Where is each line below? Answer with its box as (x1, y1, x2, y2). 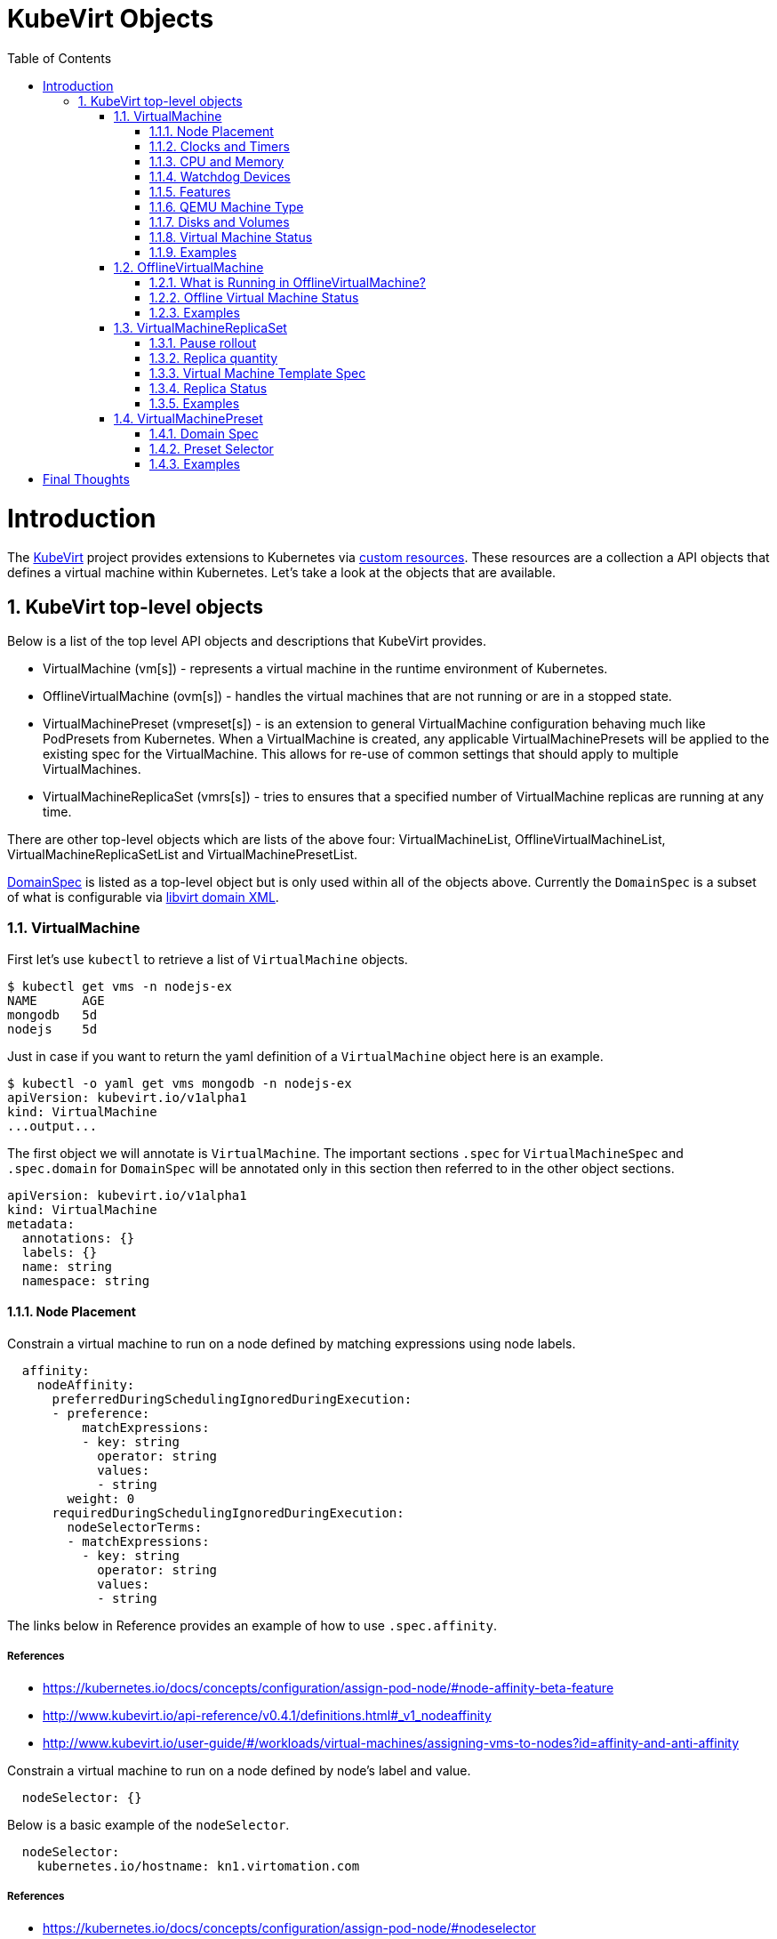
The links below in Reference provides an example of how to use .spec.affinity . (7, 1618, 497, 1634)
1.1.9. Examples (149, 244, 237, 260)
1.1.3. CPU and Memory (149, 153, 284, 169)
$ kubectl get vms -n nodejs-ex (7, 978, 232, 994)
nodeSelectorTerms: (67, 1520, 203, 1535)
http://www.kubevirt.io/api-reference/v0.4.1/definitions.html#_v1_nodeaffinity (43, 1707, 492, 1723)
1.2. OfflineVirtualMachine (114, 259, 264, 275)
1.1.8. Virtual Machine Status (149, 229, 313, 245)
